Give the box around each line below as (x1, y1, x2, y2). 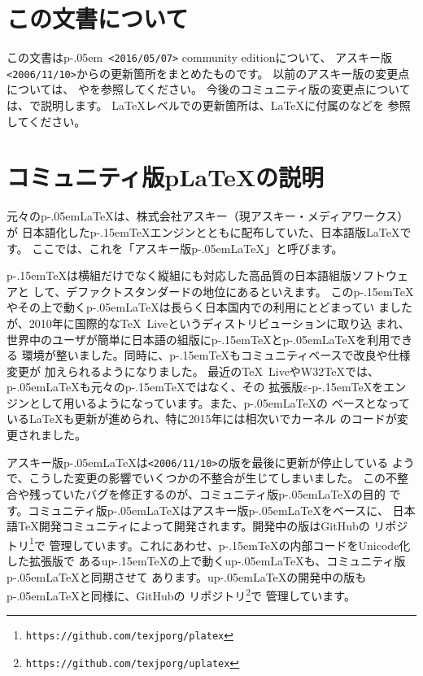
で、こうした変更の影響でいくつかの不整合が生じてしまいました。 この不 (7, 469, 398, 486)
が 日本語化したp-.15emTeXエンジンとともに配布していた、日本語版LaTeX (7, 223, 400, 240)
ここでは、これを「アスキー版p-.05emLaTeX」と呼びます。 (32, 239, 343, 256)
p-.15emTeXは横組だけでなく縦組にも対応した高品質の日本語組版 (7, 267, 351, 284)
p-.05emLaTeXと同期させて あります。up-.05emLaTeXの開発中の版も (7, 568, 367, 585)
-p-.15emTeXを (307, 378, 384, 395)
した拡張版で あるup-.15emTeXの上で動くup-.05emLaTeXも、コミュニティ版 (7, 552, 406, 569)
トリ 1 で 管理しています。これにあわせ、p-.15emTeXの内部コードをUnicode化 (7, 534, 411, 553)
